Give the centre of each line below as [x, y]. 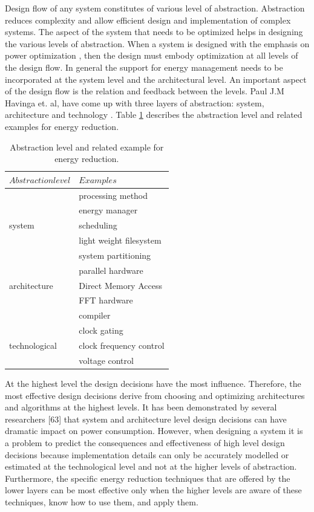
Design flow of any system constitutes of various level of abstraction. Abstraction [155, 8]
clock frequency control [122, 345]
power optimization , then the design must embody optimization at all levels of [152, 55]
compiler [95, 315]
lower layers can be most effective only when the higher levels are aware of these [153, 490]
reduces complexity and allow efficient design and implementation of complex [148, 20]
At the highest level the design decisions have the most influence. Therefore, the [153, 383]
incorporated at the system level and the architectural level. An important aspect [156, 79]
